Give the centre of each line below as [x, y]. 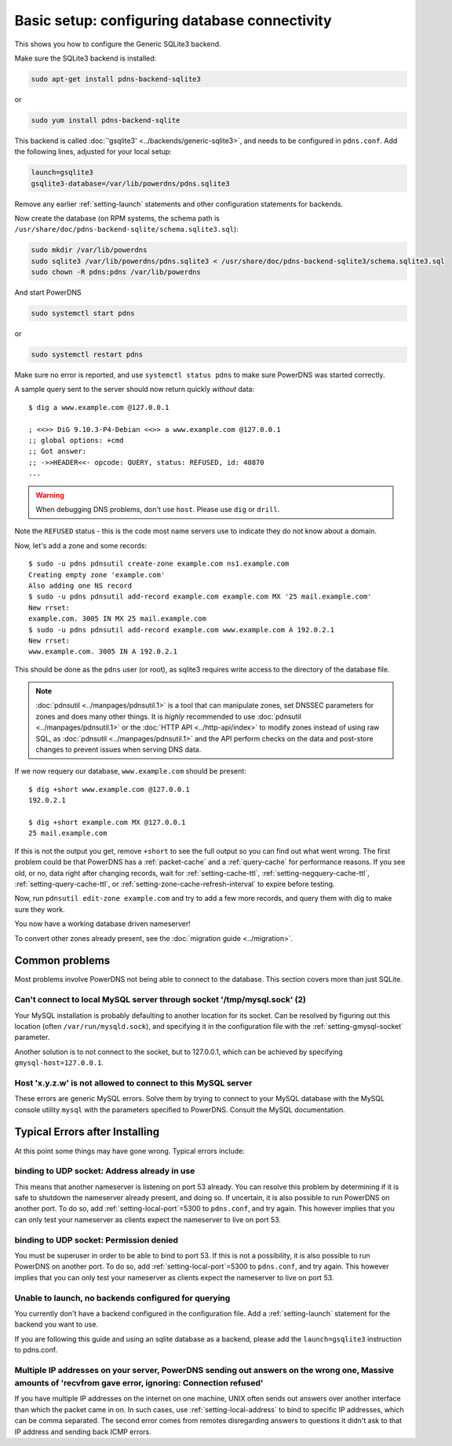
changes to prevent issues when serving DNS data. [118, 749]
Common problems [62, 961]
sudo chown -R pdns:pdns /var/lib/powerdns [116, 272]
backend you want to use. [56, 1324]
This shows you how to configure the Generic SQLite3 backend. [118, 44]
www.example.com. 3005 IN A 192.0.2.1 [103, 652]
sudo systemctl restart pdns [87, 355]
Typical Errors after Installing [87, 1132]
